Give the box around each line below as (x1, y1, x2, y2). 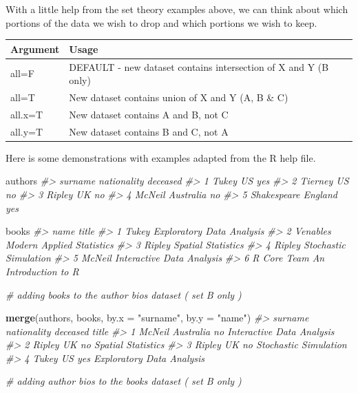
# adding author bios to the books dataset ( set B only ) (6, 374, 242, 388)
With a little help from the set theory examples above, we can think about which (6, 2, 348, 16)
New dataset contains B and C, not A (69, 124, 229, 138)
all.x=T (10, 107, 43, 121)
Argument (10, 41, 60, 56)
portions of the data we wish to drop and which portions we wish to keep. (6, 15, 317, 30)
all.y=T (10, 124, 43, 138)
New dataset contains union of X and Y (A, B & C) (69, 89, 288, 104)
